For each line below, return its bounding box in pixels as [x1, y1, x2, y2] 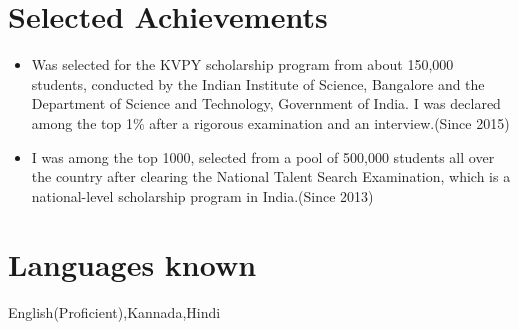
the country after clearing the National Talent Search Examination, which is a [31, 166, 511, 187]
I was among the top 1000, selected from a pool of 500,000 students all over [31, 146, 495, 167]
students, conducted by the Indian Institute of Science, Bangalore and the [31, 73, 485, 94]
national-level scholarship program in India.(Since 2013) [31, 185, 374, 206]
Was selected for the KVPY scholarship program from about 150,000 [31, 54, 454, 75]
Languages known [8, 244, 257, 285]
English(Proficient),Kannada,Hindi [8, 302, 221, 323]
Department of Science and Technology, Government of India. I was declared [31, 93, 501, 114]
